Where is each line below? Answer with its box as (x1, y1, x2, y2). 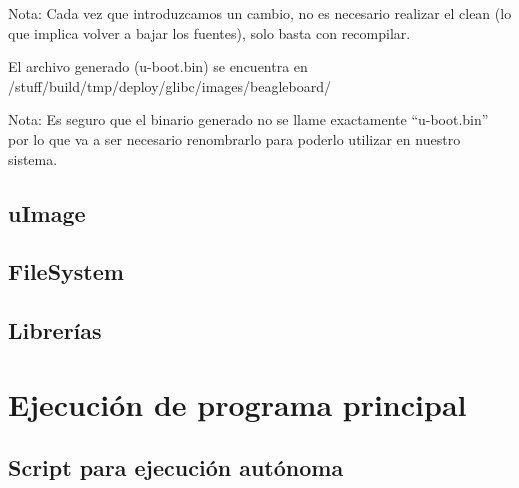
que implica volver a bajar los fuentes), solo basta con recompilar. (8, 22, 411, 43)
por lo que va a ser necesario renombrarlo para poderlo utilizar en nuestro (8, 128, 461, 149)
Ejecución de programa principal (8, 383, 467, 424)
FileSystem (8, 256, 124, 287)
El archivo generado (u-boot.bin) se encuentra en (8, 56, 308, 77)
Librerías (8, 315, 102, 346)
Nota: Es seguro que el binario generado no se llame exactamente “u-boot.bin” (8, 109, 489, 130)
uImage (8, 197, 86, 228)
